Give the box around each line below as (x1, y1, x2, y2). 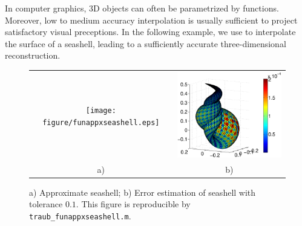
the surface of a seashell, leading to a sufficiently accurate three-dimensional (5, 37, 286, 50)
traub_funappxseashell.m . (29, 209, 131, 222)
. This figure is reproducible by (76, 198, 191, 210)
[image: (85, 106, 116, 115)
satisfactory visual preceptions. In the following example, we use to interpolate (5, 25, 296, 38)
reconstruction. (5, 49, 61, 62)
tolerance (29, 198, 63, 210)
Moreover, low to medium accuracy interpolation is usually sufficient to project (5, 13, 298, 26)
